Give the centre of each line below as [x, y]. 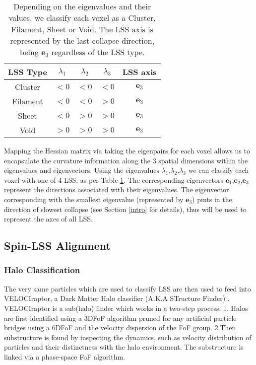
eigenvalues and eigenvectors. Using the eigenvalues [82, 170]
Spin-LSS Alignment [57, 246]
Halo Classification [42, 270]
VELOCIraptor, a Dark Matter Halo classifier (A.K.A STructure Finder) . [117, 298]
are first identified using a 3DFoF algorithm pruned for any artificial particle [120, 318]
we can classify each [219, 170]
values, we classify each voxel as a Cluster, [82, 18]
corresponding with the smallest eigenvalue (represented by [94, 199]
